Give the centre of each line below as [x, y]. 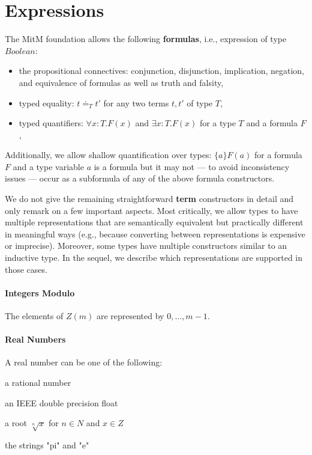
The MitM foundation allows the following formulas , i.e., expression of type [146, 39]
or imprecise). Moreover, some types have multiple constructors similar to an [146, 246]
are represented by [130, 316]
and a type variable [48, 166]
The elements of [34, 316]
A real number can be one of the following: [84, 362]
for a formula [278, 155]
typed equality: [46, 102]
